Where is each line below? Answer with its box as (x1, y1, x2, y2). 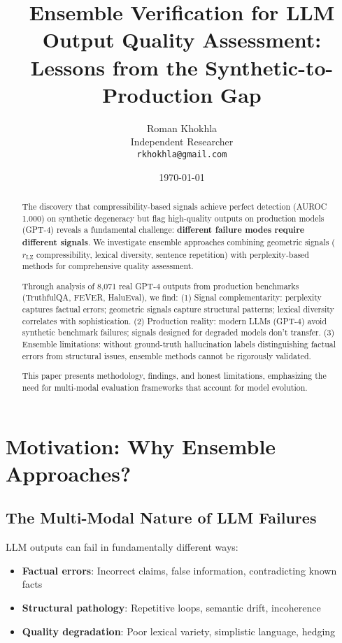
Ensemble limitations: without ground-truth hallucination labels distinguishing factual (22, 338, 336, 350)
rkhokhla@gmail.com (136, 149, 227, 159)
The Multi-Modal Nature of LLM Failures (6, 507, 317, 528)
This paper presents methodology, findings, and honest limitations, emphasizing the (22, 370, 327, 382)
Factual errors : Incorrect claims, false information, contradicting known (22, 563, 337, 577)
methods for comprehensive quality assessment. (22, 260, 194, 272)
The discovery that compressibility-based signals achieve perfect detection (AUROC (22, 200, 327, 212)
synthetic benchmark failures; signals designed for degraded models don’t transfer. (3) (22, 326, 335, 338)
